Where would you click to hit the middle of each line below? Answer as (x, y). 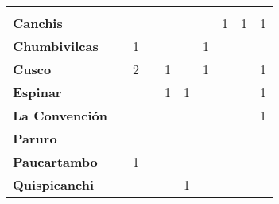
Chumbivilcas (56, 46)
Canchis (38, 23)
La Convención (60, 115)
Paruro (35, 138)
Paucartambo (55, 161)
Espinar (37, 92)
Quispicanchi (54, 184)
